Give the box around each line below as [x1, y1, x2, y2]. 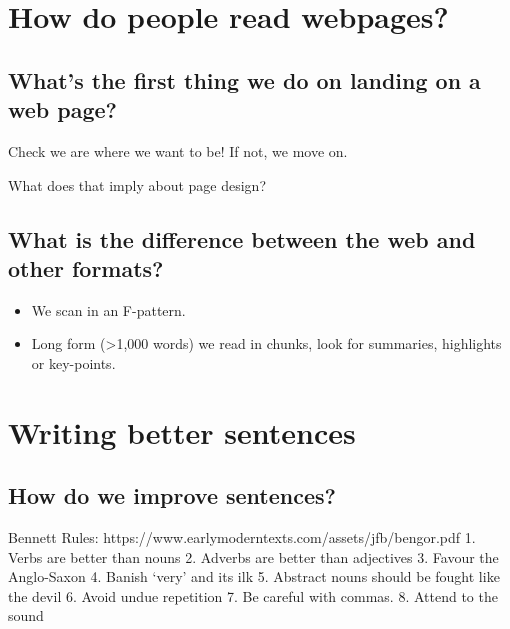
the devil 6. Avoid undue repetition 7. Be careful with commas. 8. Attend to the [8, 585, 498, 606]
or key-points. [31, 352, 116, 373]
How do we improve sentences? [8, 480, 336, 511]
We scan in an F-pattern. [31, 299, 186, 320]
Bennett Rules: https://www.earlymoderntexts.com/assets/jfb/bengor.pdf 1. [8, 527, 476, 548]
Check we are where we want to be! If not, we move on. [8, 140, 348, 161]
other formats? [8, 252, 164, 283]
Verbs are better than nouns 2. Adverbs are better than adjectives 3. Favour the [8, 546, 499, 567]
